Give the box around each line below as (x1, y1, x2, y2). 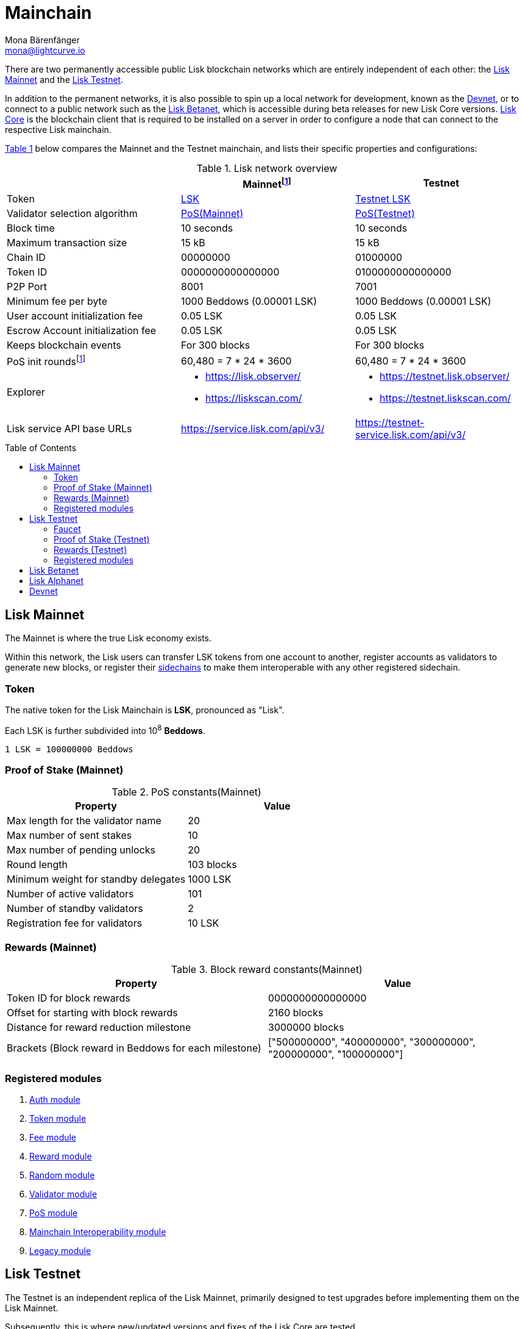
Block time (7, 222, 55, 235)
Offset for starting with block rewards (7, 1007, 178, 1019)
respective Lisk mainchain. (5, 124, 112, 135)
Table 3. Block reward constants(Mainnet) (171, 963, 363, 976)
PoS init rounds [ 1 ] (7, 354, 86, 368)
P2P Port (7, 280, 47, 293)
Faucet (54, 524, 81, 535)
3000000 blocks (268, 1021, 344, 1034)
